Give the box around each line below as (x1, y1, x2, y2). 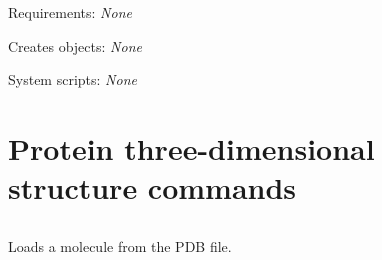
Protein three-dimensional (8, 127, 375, 168)
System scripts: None (8, 69, 137, 90)
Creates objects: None (8, 35, 142, 56)
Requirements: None (8, 2, 132, 22)
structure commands (8, 167, 297, 208)
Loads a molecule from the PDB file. (8, 235, 232, 256)
